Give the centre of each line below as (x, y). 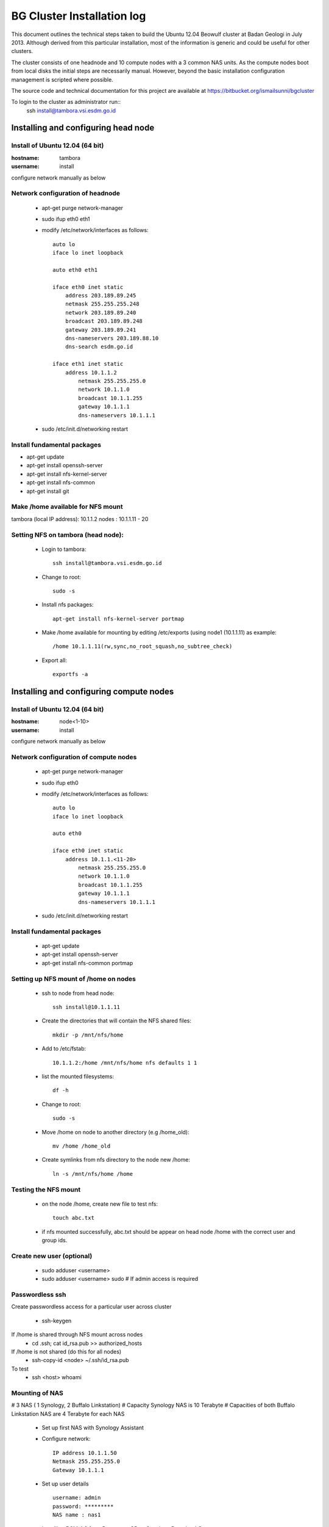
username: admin (77, 1498)
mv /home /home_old (82, 1146)
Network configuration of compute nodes (74, 757)
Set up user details (65, 1484)
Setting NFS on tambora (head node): (68, 534)
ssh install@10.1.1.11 (87, 1007)
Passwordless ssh (39, 1295)
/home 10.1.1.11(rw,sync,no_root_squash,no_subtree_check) (143, 647)
